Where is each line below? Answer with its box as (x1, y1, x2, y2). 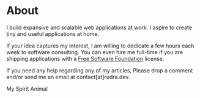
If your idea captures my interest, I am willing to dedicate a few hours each (6, 42, 194, 49)
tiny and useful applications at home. (6, 30, 100, 37)
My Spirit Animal (6, 85, 48, 92)
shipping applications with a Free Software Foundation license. (6, 55, 165, 62)
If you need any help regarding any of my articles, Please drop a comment (6, 66, 193, 74)
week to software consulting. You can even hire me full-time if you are (6, 48, 183, 55)
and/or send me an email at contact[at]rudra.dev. (6, 73, 130, 80)
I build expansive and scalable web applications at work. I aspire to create (6, 24, 193, 31)
